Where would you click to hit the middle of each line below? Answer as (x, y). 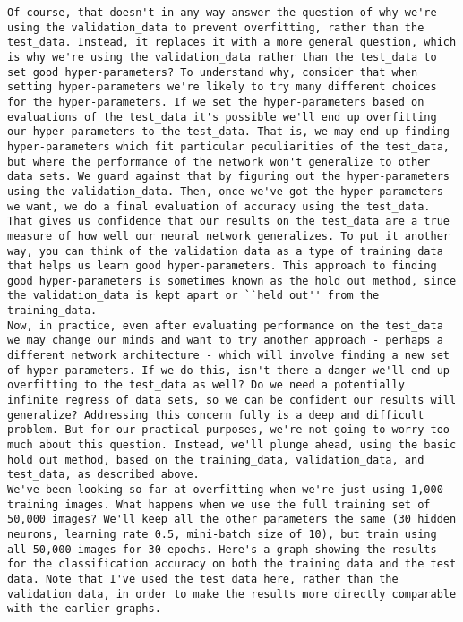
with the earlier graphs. (84, 609)
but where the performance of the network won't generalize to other (219, 162)
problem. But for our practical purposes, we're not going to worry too (228, 430)
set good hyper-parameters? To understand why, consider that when (213, 72)
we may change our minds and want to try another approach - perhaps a (225, 341)
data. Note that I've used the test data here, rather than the (203, 579)
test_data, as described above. (103, 475)
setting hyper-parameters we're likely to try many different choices (222, 87)
